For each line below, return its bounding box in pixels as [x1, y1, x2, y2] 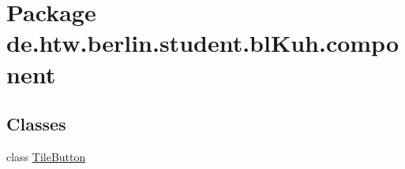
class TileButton [6, 148, 86, 164]
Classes [6, 112, 66, 136]
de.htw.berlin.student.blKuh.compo [6, 27, 399, 59]
